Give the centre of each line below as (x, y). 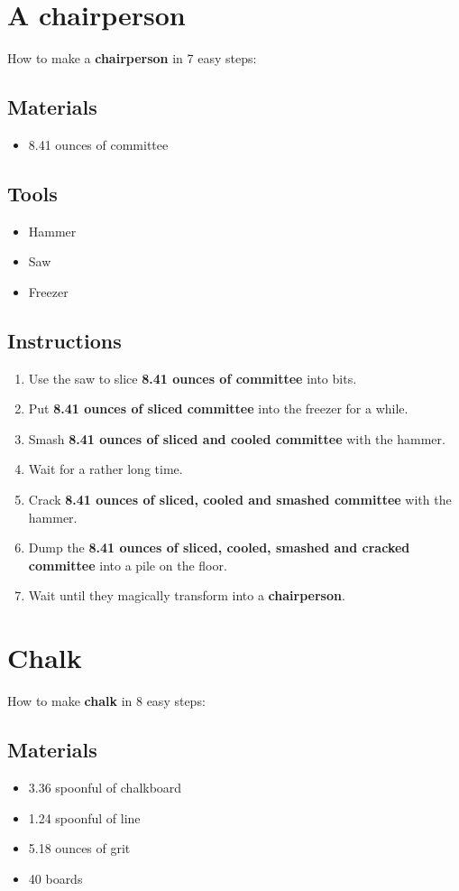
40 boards (55, 878)
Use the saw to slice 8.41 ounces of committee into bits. (193, 378)
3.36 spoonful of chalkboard (105, 787)
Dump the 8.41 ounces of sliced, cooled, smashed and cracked (219, 548)
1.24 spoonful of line (84, 817)
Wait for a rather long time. (106, 469)
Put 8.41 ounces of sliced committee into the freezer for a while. (218, 408)
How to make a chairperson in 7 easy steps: (132, 58)
